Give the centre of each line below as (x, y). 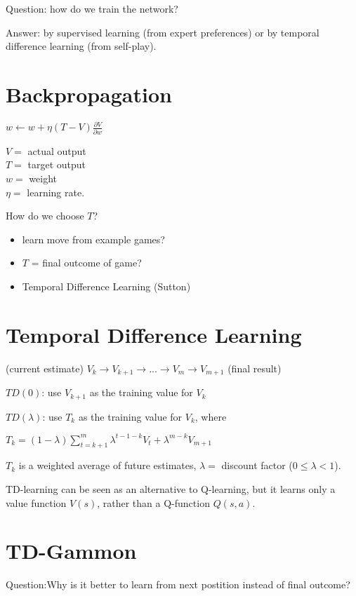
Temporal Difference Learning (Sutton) (106, 286)
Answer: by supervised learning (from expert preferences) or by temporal (163, 32)
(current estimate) (45, 368)
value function (36, 502)
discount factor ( (257, 465)
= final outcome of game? (86, 263)
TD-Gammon (71, 551)
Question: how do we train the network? (92, 8)
